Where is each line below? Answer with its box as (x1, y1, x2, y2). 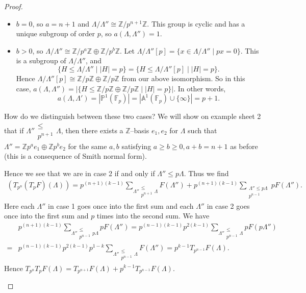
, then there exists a (61, 125, 123, 135)
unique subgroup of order (16, 28, 95, 39)
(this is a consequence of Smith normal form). (4, 151, 147, 161)
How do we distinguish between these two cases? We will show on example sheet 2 (4, 111, 261, 121)
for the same (68, 140, 107, 151)
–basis (130, 125, 149, 135)
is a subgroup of (16, 55, 66, 66)
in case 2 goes (207, 200, 250, 211)
